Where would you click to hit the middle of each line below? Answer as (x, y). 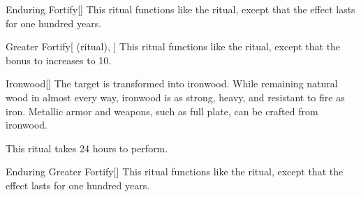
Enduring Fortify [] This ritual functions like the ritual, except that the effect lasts (180, 9)
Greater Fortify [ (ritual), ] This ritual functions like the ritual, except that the (173, 46)
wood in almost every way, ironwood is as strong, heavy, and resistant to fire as (175, 97)
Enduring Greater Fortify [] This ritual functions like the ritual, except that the (175, 172)
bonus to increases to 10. (59, 60)
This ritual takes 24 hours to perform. (87, 148)
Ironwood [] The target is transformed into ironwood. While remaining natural (172, 83)
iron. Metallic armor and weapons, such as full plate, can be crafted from (162, 111)
